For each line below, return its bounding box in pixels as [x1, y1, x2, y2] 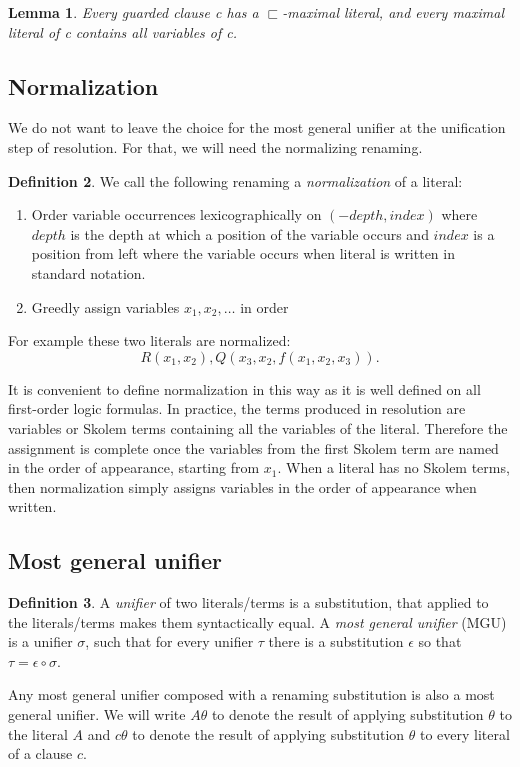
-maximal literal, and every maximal [282, 2, 505, 22]
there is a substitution [268, 631, 404, 652]
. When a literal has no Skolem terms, [277, 457, 510, 478]
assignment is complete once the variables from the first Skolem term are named [8, 437, 499, 458]
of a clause [8, 743, 73, 764]
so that [418, 631, 462, 652]
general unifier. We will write [8, 704, 186, 725]
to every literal [419, 723, 510, 744]
